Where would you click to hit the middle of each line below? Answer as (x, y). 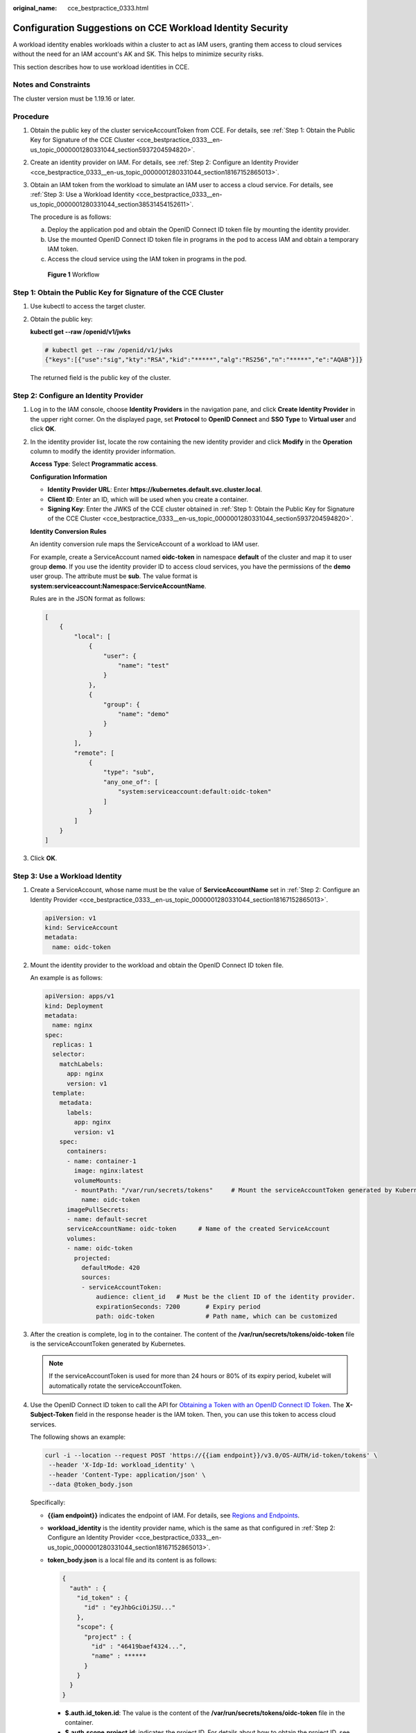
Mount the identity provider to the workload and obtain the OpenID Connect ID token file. (157, 965)
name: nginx (72, 1025)
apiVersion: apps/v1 (79, 996)
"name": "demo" (144, 714)
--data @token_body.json (91, 1484)
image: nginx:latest (109, 1171)
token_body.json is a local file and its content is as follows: (132, 1560)
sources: (96, 1278)
